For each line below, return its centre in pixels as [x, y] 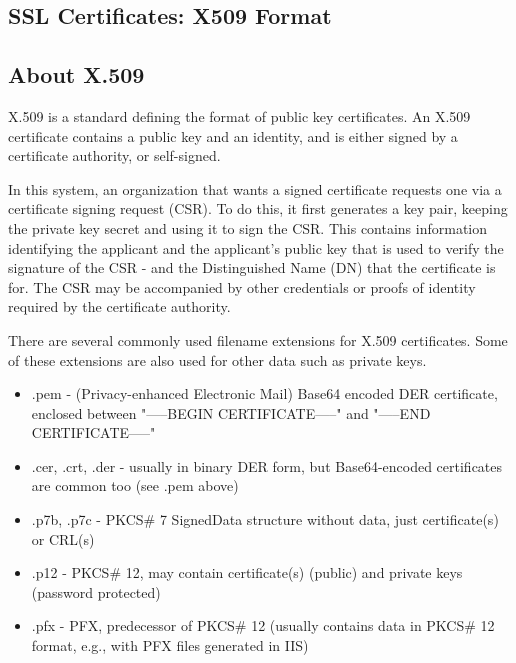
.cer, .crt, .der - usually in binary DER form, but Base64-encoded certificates [267, 465]
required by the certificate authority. [119, 306]
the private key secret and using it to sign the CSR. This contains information [248, 227]
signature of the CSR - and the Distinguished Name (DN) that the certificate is [252, 267]
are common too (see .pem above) [135, 485]
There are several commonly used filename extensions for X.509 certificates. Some [258, 339]
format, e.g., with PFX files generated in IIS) [170, 645]
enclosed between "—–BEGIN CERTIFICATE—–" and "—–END [231, 412]
